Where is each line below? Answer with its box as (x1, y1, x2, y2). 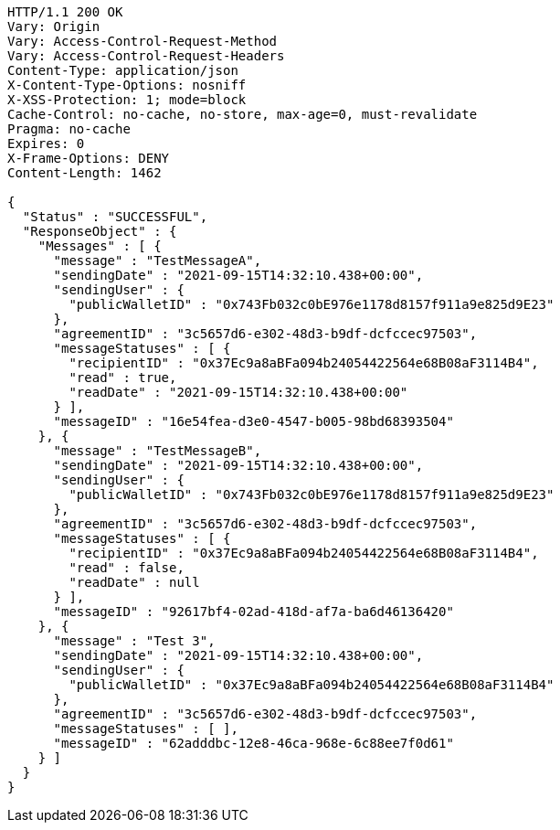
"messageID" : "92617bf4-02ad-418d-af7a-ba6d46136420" (53, 604, 454, 619)
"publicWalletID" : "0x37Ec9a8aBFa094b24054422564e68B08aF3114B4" (69, 677, 555, 692)
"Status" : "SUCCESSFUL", (22, 209, 208, 224)
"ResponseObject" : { (22, 224, 177, 239)
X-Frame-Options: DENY (7, 151, 170, 165)
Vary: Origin (7, 19, 100, 34)
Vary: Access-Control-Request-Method (7, 34, 278, 48)
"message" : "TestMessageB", (53, 443, 262, 458)
